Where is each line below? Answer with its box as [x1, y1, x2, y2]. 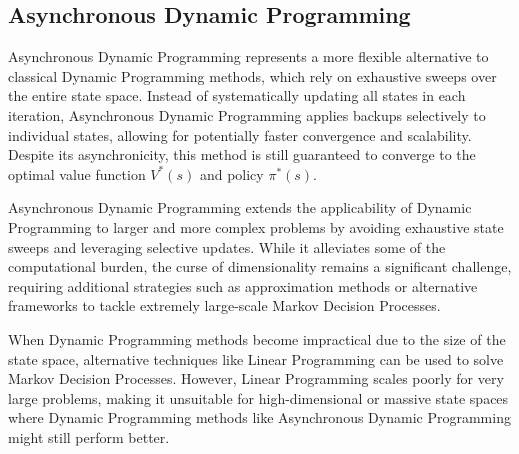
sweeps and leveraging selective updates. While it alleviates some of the [8, 236, 446, 257]
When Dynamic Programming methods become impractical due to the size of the [8, 328, 506, 349]
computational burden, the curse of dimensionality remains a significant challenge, [8, 256, 512, 277]
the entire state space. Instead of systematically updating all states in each [8, 85, 466, 106]
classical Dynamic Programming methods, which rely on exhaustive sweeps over [8, 65, 497, 86]
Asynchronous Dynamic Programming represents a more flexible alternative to [8, 46, 489, 67]
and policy [199, 163, 264, 184]
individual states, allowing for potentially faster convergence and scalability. [8, 124, 472, 145]
